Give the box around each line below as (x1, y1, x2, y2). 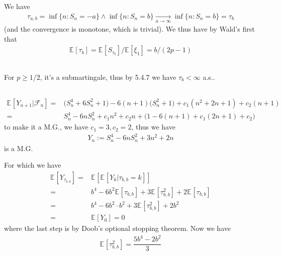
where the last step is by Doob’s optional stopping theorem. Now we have (4, 223, 231, 233)
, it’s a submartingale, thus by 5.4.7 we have (40, 71, 176, 82)
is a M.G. (4, 143, 33, 153)
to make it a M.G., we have (4, 121, 88, 132)
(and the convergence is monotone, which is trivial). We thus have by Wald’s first (4, 24, 255, 34)
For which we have (4, 160, 61, 170)
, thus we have (131, 121, 175, 132)
